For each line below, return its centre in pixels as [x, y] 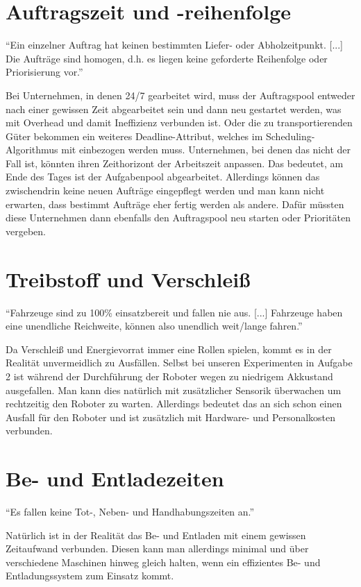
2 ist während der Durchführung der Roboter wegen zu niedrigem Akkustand [169, 376]
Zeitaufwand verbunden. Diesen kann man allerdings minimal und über [157, 548]
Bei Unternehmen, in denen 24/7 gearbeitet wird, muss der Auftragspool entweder [180, 95]
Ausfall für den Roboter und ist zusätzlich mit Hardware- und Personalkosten [171, 417]
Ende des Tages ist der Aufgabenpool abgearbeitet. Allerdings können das [163, 177]
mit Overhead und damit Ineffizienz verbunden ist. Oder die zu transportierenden [179, 122]
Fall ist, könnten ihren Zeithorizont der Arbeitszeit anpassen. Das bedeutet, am [175, 163]
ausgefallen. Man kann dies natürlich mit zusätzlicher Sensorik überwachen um [174, 390]
